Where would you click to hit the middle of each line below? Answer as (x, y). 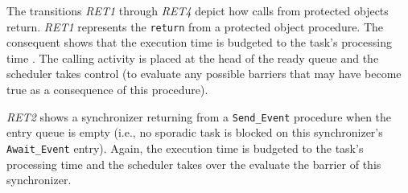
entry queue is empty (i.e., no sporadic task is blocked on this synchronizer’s (195, 132)
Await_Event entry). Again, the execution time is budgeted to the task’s (185, 148)
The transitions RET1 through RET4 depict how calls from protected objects (198, 10)
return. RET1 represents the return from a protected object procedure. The (195, 26)
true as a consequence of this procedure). (107, 90)
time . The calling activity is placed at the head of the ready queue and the (193, 57)
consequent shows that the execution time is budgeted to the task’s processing (199, 42)
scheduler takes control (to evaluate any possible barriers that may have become (204, 74)
